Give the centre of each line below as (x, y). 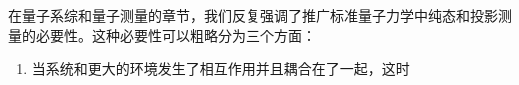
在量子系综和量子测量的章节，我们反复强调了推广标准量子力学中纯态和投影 (253, 15)
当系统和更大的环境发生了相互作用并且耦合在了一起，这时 (220, 68)
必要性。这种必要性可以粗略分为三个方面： (175, 34)
